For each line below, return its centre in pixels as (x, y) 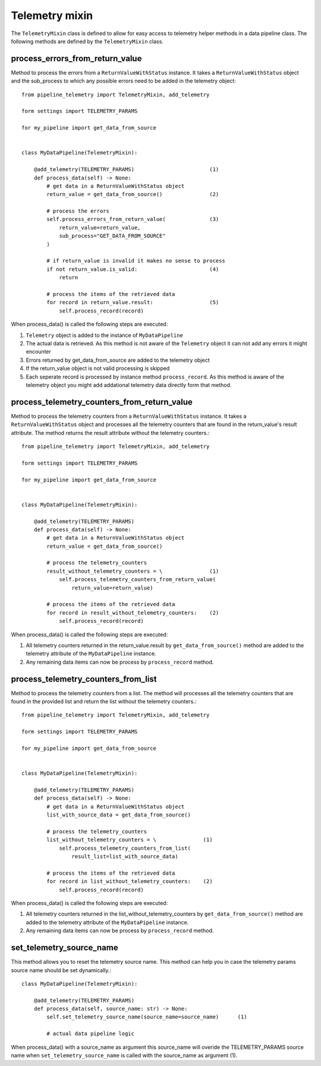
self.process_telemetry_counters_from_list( (125, 848)
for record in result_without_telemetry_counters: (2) (133, 613)
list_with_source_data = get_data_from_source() (119, 815)
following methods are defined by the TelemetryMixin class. (87, 41)
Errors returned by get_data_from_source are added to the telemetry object (118, 360)
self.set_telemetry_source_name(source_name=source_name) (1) (147, 1017)
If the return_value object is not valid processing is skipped (98, 368)
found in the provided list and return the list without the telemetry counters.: (104, 702)
